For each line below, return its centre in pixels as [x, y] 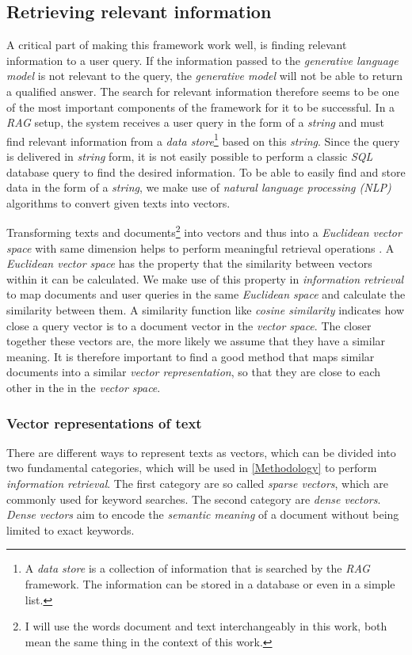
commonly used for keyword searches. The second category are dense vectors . [194, 499]
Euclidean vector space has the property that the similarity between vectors [189, 263]
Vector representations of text [104, 423]
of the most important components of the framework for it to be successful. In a [201, 107]
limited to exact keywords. [71, 529]
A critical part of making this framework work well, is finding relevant [177, 45]
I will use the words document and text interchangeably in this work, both [206, 626]
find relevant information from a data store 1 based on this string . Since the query [203, 139]
